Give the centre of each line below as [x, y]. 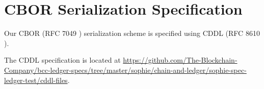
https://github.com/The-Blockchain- [180, 60]
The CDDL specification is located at [62, 60]
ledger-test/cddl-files [36, 80]
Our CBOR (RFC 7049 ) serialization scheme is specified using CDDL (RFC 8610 [132, 33]
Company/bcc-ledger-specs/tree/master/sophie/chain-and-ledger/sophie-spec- [125, 70]
